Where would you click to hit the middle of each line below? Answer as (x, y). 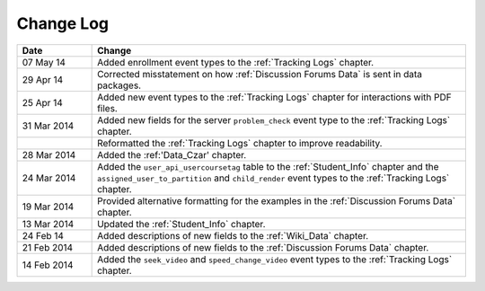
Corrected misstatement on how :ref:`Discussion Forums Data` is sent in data (260, 74)
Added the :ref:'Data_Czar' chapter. (172, 154)
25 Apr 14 (42, 102)
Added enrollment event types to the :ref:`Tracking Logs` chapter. (236, 62)
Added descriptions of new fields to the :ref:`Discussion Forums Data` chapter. (263, 247)
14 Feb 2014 (48, 265)
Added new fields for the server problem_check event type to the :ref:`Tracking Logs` (274, 119)
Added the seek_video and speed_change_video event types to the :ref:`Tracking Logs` (275, 259)
